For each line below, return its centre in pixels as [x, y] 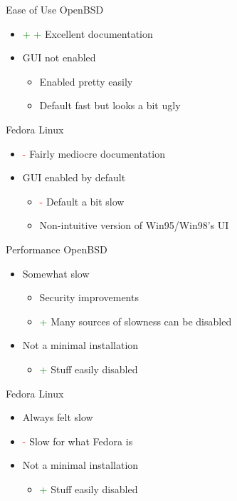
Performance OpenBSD [57, 249]
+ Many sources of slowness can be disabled [136, 321]
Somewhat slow [56, 273]
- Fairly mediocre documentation [94, 153]
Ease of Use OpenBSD [55, 9]
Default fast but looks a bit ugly [110, 105]
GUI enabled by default [74, 177]
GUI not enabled [59, 57]
